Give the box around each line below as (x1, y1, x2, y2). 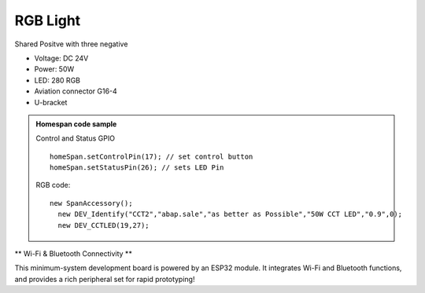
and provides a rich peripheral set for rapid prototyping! (14, 274, 195, 284)
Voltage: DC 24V (34, 53, 89, 63)
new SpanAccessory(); (50, 199, 133, 207)
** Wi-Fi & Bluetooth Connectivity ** (14, 249, 133, 258)
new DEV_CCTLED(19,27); (57, 221, 150, 229)
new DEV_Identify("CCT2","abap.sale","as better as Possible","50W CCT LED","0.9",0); (57, 210, 403, 219)
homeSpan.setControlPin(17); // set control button (50, 152, 253, 161)
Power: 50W (34, 64, 75, 74)
